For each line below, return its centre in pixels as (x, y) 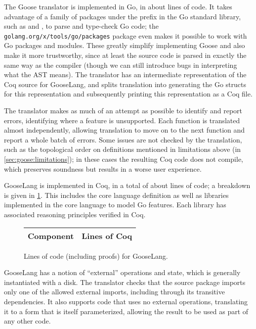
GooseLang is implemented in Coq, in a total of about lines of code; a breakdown (127, 185)
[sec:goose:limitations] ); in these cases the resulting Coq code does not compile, (124, 159)
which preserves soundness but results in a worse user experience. (103, 168)
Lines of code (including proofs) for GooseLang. (96, 256)
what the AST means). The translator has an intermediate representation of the (125, 74)
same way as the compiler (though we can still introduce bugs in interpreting (121, 65)
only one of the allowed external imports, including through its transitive (114, 292)
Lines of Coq (107, 235)
